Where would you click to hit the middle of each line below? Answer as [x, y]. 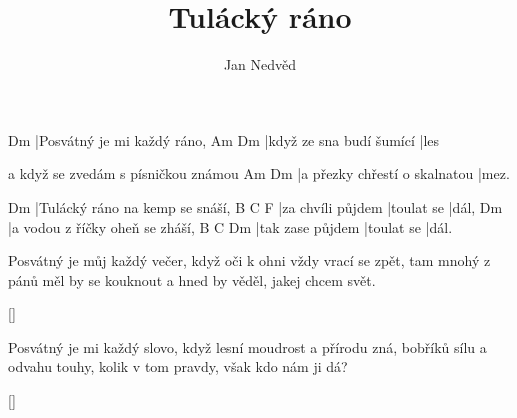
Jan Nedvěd [260, 64]
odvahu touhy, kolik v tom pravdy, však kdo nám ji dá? [178, 366]
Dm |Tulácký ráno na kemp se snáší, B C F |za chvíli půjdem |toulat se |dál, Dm [255, 206]
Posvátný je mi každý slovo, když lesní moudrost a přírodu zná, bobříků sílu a [247, 346]
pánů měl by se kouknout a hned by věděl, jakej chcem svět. [192, 279]
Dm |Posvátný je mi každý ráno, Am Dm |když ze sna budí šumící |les [224, 139]
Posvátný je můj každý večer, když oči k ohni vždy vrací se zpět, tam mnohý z [249, 260]
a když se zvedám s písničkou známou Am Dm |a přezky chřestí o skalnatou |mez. [259, 173]
